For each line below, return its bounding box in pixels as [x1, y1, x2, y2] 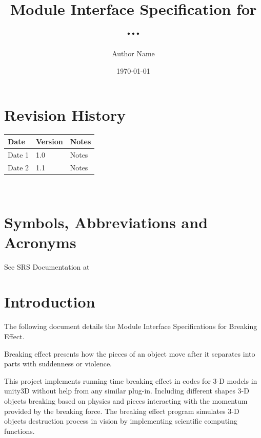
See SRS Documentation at [4, 261, 90, 272]
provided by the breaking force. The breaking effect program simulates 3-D [4, 405, 239, 416]
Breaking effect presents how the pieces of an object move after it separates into [4, 348, 255, 359]
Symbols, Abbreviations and [4, 211, 208, 232]
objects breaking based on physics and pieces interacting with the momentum [4, 395, 248, 406]
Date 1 [8, 149, 29, 160]
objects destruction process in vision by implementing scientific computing [4, 415, 237, 426]
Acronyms [4, 231, 76, 252]
